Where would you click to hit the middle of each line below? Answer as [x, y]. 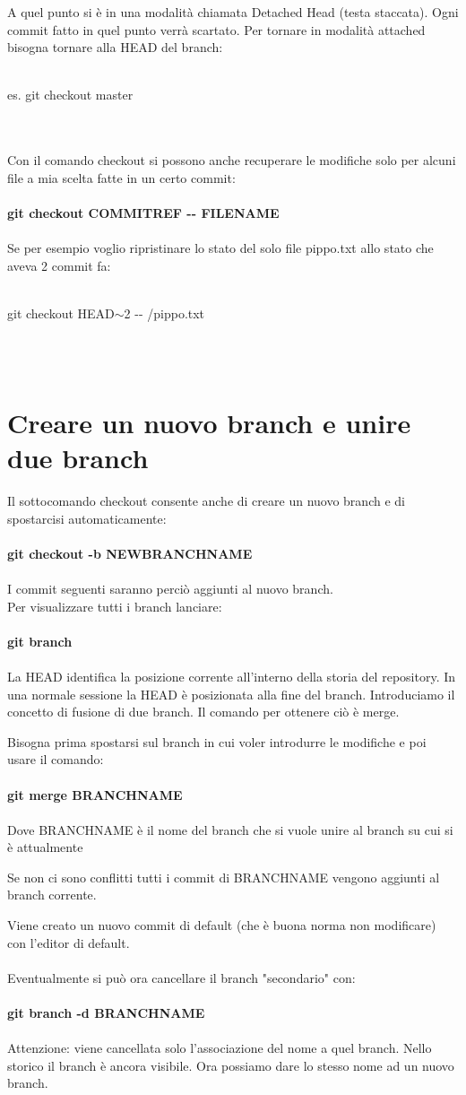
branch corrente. [52, 895]
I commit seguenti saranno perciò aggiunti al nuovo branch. [170, 588]
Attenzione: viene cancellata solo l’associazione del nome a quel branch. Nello [220, 1048]
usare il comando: [56, 759]
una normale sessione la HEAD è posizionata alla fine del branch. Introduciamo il [231, 694]
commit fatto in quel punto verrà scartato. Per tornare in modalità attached [216, 29]
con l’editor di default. [69, 942]
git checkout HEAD [61, 313]
